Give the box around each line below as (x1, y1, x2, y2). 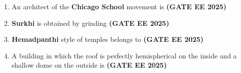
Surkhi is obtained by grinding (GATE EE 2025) (11, 18, 170, 28)
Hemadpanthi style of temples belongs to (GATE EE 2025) (11, 34, 204, 44)
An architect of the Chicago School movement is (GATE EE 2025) (11, 1, 227, 11)
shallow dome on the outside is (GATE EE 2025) (11, 60, 167, 70)
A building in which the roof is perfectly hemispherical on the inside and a (11, 50, 237, 60)
